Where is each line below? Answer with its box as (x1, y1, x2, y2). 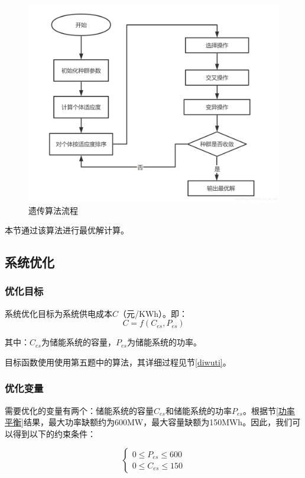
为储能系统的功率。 (126, 336, 202, 348)
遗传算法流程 (28, 204, 78, 216)
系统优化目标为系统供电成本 (5, 307, 112, 319)
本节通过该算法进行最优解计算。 (5, 224, 129, 236)
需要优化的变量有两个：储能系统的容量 (5, 404, 154, 416)
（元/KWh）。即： (118, 307, 188, 319)
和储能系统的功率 (165, 404, 232, 416)
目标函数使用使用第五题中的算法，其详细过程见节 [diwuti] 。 (5, 355, 231, 368)
